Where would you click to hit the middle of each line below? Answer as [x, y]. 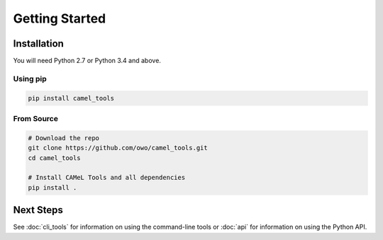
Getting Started [60, 18]
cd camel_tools [54, 158]
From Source [35, 118]
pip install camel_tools [71, 98]
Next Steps [38, 210]
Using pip [30, 79]
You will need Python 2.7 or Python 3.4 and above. [87, 61]
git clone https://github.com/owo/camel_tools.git [118, 148]
